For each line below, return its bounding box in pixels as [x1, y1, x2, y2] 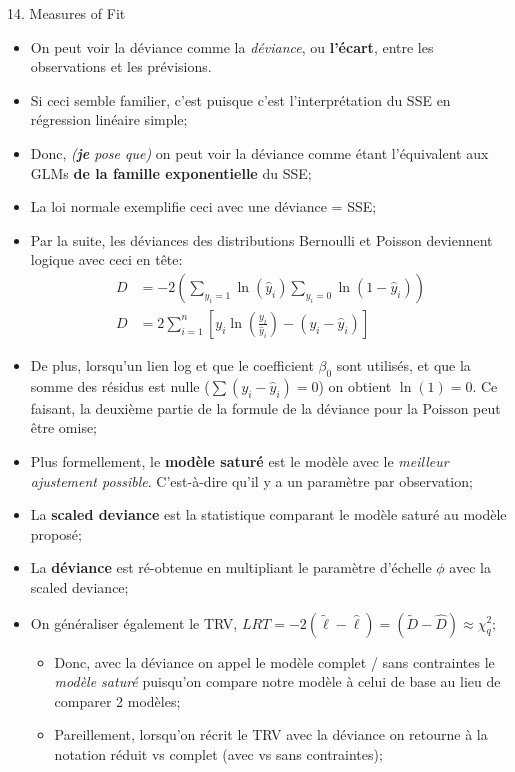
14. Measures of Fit [7, 3, 126, 23]
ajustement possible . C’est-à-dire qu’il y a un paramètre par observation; [30, 470, 473, 491]
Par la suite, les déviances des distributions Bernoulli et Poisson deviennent [30, 229, 493, 250]
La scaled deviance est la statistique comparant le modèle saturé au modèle [30, 504, 507, 525]
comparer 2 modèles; [54, 690, 181, 711]
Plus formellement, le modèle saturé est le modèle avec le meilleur [30, 450, 449, 471]
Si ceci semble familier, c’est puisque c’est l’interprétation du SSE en [30, 89, 451, 110]
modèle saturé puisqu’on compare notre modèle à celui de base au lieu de [54, 671, 501, 692]
